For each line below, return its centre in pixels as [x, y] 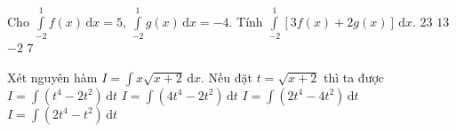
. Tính [246, 21]
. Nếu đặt [227, 77]
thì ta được [354, 77]
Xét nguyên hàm [52, 77]
